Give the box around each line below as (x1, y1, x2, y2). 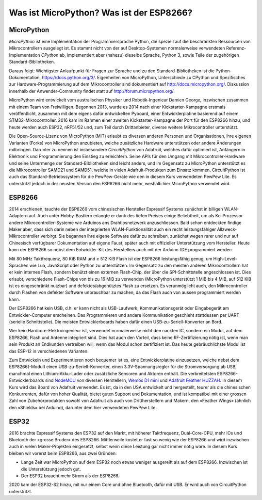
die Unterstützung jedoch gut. (21, 466, 81, 472)
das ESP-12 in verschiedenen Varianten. (9, 348, 89, 354)
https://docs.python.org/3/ (42, 75, 95, 81)
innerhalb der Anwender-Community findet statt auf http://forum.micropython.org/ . (9, 88, 175, 94)
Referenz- (226, 45, 246, 51)
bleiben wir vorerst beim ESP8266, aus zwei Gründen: (9, 450, 117, 456)
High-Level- (213, 256, 237, 261)
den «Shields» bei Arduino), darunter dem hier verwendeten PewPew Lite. (9, 404, 157, 410)
